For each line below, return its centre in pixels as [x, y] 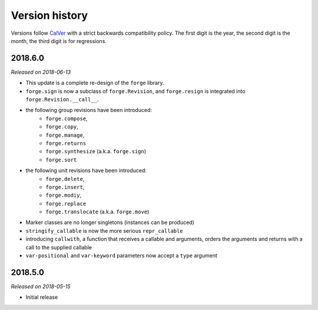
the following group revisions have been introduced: [89, 110]
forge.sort [61, 160]
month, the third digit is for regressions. [59, 41]
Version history [49, 15]
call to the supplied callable [59, 247]
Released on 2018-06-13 [41, 72]
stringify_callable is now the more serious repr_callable [104, 230]
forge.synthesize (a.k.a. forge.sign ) [96, 151]
